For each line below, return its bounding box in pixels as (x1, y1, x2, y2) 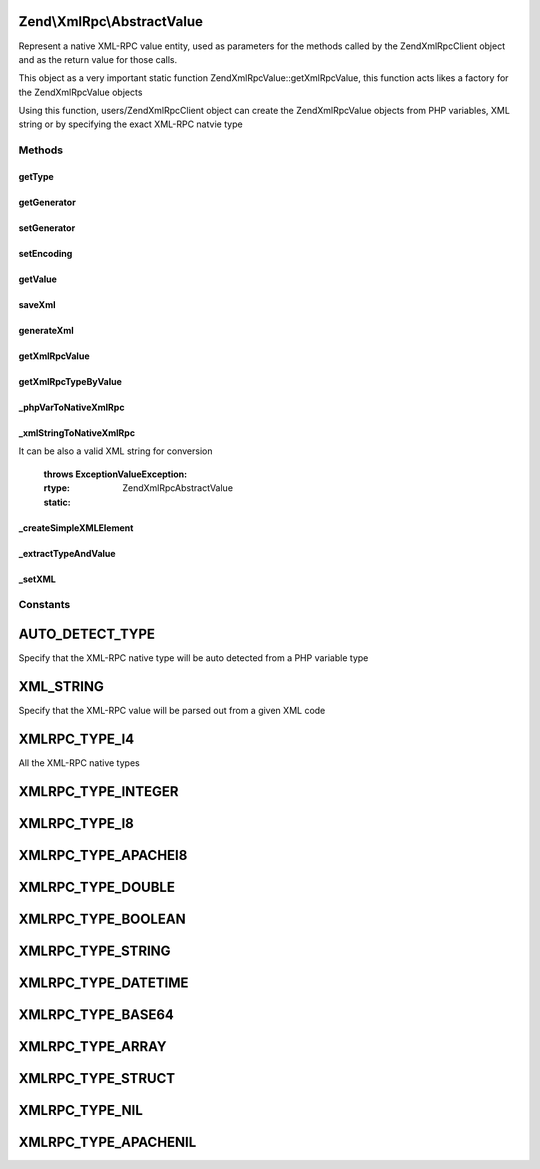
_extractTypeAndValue (18, 547, 116, 559)
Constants (18, 598, 71, 612)
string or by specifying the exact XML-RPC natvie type (18, 118, 244, 130)
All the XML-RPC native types (18, 756, 140, 769)
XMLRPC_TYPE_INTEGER (18, 783, 179, 800)
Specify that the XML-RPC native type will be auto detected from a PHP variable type (18, 652, 369, 664)
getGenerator (18, 196, 77, 209)
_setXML (18, 573, 57, 585)
